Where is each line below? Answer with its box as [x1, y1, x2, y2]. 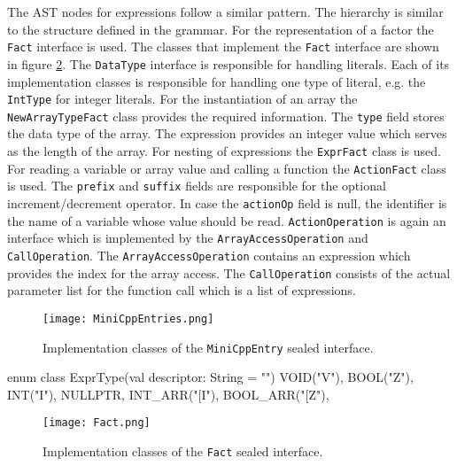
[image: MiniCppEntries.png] [43, 312, 214, 325]
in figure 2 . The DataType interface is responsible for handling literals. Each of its [7, 54, 450, 73]
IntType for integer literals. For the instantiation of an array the [7, 89, 358, 108]
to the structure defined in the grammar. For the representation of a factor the [7, 19, 434, 38]
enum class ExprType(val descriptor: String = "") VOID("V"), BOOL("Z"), [7, 368, 414, 386]
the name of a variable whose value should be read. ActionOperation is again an [7, 211, 446, 229]
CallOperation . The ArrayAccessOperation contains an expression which [7, 245, 411, 264]
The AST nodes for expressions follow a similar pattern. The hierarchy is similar [7, 3, 444, 20]
